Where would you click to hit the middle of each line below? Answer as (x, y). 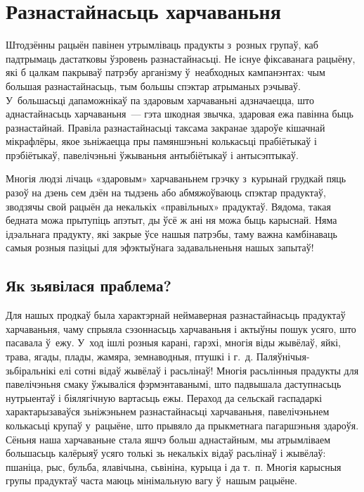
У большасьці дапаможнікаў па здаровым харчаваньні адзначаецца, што (160, 100)
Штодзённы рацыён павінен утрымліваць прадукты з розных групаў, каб (162, 45)
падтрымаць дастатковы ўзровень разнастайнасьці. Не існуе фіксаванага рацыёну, (181, 58)
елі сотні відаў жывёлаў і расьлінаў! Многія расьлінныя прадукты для (209, 370)
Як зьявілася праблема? (89, 285)
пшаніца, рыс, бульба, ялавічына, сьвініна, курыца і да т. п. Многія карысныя (174, 466)
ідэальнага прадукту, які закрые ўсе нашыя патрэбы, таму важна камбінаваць (171, 233)
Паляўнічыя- (283, 357)
